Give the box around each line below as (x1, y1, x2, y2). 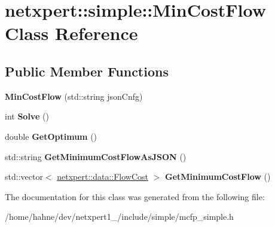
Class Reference (5, 21, 138, 45)
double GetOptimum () (5, 130, 97, 142)
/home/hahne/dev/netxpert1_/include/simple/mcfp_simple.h (5, 210, 234, 223)
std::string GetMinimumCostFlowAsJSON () (5, 150, 187, 162)
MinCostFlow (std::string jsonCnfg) (5, 90, 143, 102)
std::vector (5, 170, 43, 183)
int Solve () (5, 110, 49, 122)
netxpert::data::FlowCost (57, 170, 149, 183)
